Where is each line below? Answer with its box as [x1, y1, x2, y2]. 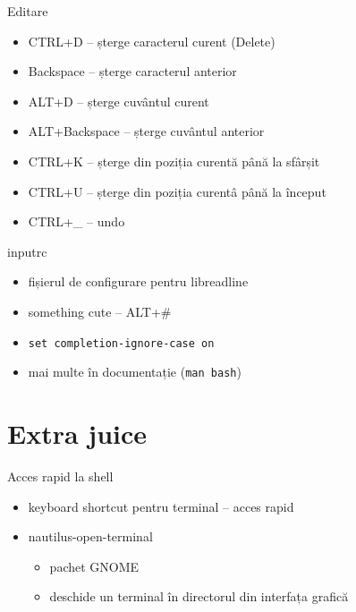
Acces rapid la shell [7, 466, 114, 485]
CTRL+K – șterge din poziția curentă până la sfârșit [28, 151, 320, 170]
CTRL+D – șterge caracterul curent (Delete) [28, 31, 275, 50]
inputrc [7, 242, 47, 260]
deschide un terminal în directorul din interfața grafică [49, 587, 349, 606]
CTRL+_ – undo [28, 212, 125, 231]
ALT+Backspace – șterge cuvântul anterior [28, 122, 265, 140]
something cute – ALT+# [28, 302, 172, 320]
